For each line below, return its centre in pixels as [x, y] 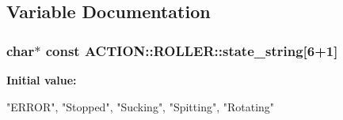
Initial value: [42, 80]
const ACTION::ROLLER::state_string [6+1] [192, 50]
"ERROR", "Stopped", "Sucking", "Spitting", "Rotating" [141, 106]
